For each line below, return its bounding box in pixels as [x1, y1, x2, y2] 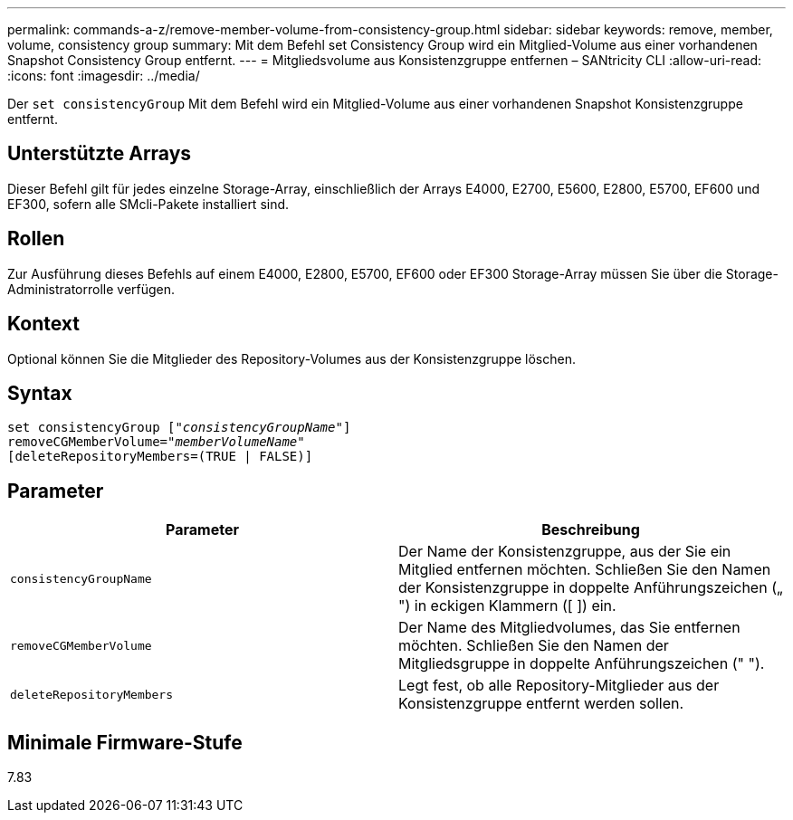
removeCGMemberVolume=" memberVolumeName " [7, 434, 305, 450]
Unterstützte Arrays [7, 142, 192, 166]
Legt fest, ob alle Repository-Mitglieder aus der [398, 676, 720, 695]
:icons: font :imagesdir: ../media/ [7, 68, 200, 83]
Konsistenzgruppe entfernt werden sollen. [398, 694, 684, 713]
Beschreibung [541, 520, 640, 539]
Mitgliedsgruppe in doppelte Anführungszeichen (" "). [398, 654, 765, 673]
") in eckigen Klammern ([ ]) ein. [398, 596, 616, 615]
